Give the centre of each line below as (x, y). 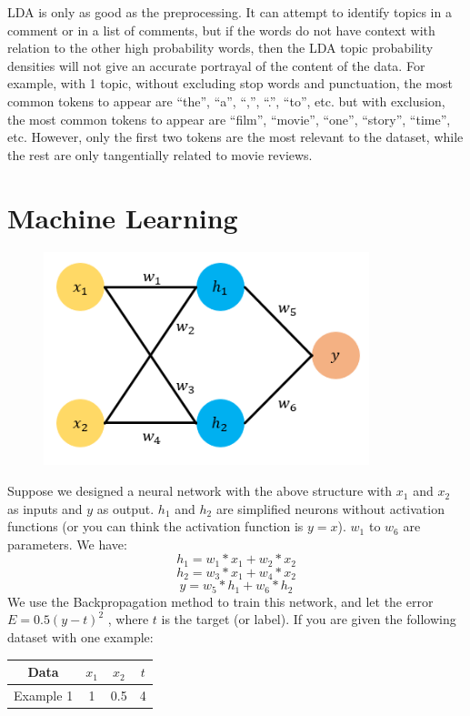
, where (128, 619)
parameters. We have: (67, 544)
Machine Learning (123, 217)
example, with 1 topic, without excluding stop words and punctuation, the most (230, 83)
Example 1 (44, 695)
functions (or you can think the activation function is (155, 526)
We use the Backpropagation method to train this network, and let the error (220, 601)
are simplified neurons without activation (330, 508)
